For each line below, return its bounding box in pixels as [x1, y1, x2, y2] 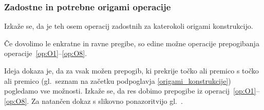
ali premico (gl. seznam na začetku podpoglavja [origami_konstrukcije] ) [4, 75, 231, 86]
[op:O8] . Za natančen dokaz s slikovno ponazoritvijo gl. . [4, 95, 183, 106]
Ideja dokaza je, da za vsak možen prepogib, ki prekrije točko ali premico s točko [4, 65, 259, 76]
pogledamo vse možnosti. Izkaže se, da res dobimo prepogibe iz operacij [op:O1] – [4, 85, 260, 96]
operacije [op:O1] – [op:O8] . [4, 48, 87, 59]
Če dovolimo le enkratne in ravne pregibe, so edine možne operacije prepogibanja [4, 38, 259, 48]
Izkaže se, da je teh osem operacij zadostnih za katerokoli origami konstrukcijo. [4, 21, 253, 31]
